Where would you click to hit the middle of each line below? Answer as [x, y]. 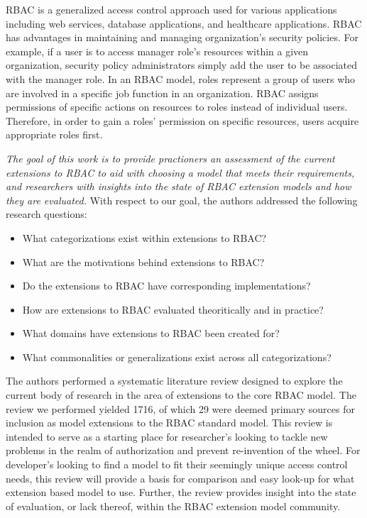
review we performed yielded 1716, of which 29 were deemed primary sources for [180, 408]
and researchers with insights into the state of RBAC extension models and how [179, 186]
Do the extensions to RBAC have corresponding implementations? [166, 286]
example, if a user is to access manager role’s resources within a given [157, 51]
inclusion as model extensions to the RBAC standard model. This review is [169, 423]
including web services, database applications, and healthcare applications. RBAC [184, 23]
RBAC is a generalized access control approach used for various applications [171, 9]
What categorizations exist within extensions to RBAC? [144, 237]
